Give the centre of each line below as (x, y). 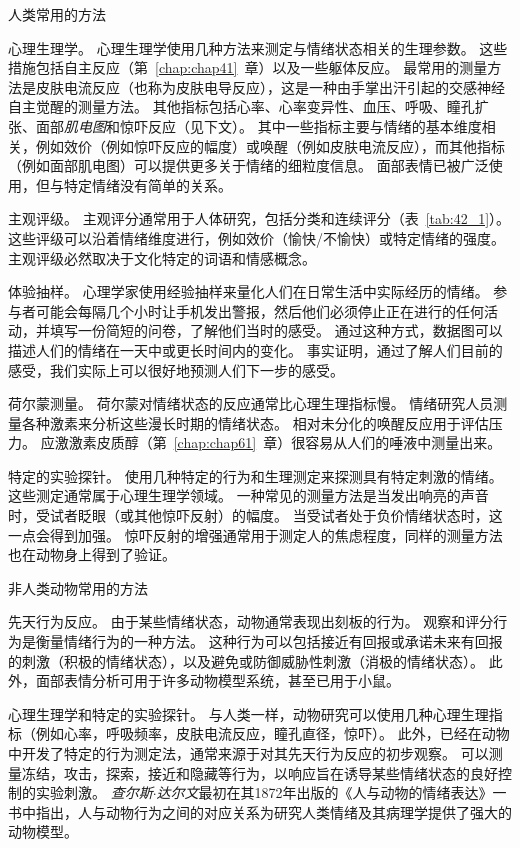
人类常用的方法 (57, 14)
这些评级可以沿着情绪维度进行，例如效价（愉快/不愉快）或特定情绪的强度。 (256, 237)
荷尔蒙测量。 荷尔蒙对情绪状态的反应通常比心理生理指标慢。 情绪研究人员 (251, 403)
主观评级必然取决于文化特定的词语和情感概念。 (162, 257)
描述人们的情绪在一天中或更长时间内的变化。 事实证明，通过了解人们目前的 (255, 349)
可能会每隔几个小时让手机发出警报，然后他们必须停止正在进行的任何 (259, 310)
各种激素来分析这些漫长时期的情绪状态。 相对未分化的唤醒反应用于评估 (255, 422)
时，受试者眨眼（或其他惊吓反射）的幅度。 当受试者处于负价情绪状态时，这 (255, 515)
